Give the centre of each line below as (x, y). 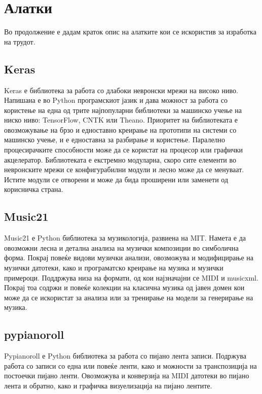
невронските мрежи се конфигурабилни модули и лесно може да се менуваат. (124, 169)
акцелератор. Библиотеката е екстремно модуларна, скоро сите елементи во (120, 159)
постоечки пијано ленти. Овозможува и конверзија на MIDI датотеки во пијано (127, 376)
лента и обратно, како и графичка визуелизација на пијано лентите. (108, 385)
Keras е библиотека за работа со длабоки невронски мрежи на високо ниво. (121, 90)
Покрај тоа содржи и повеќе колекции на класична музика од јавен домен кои (124, 287)
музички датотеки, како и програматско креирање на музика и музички (114, 268)
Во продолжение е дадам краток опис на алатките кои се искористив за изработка (130, 32)
